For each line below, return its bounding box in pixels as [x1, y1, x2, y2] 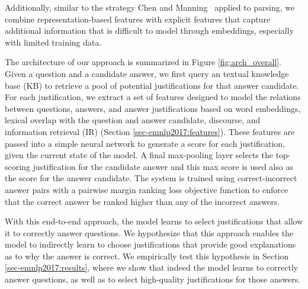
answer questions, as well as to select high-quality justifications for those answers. [5, 273, 301, 285]
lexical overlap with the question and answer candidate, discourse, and [5, 114, 261, 126]
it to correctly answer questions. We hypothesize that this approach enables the [5, 226, 294, 239]
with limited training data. [5, 36, 102, 48]
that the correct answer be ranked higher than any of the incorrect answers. [5, 195, 280, 207]
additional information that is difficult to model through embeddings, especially [5, 24, 294, 37]
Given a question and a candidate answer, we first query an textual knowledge [5, 67, 289, 79]
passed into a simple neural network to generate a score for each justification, [5, 137, 285, 149]
